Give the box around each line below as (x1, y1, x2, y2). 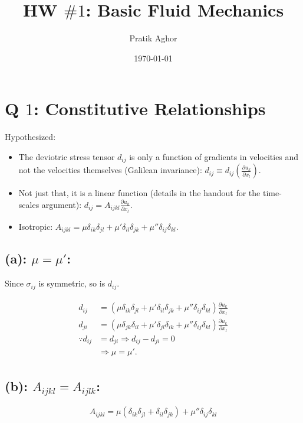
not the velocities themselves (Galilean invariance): (18, 164, 202, 176)
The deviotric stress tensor (18, 150, 115, 162)
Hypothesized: (5, 131, 56, 143)
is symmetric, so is (38, 277, 106, 289)
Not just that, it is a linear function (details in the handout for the (18, 187, 261, 199)
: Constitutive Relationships (33, 96, 266, 121)
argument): (41, 198, 82, 210)
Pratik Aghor (129, 32, 177, 44)
